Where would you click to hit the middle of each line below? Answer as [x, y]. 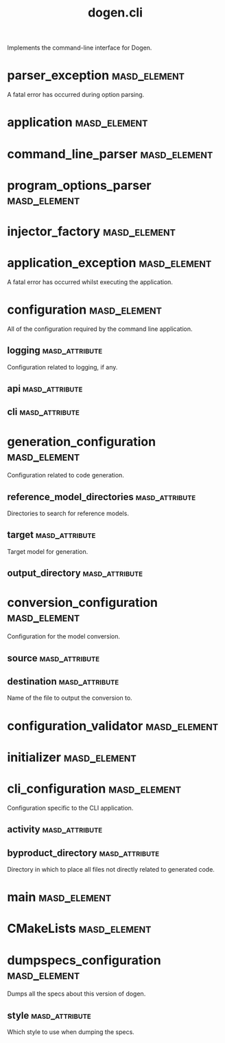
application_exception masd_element [109, 263]
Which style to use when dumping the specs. [71, 1032]
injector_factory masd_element [92, 231]
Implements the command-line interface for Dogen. [80, 48]
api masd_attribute [45, 388]
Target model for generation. [48, 551]
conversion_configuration [83, 603]
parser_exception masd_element [96, 75]
